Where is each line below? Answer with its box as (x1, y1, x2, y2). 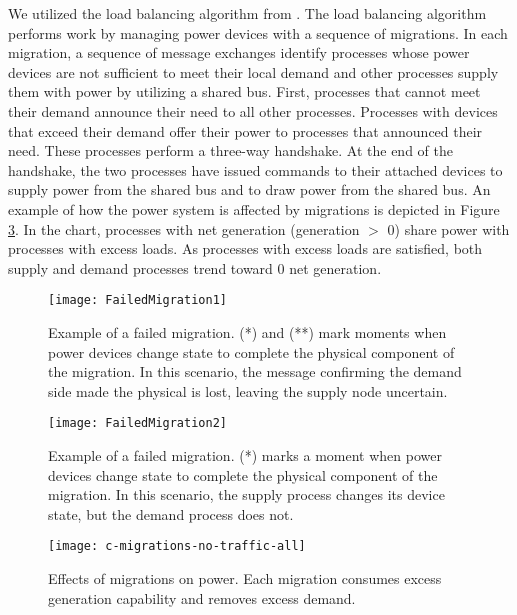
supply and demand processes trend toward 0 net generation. (8, 257, 382, 278)
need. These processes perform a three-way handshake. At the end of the (8, 140, 453, 161)
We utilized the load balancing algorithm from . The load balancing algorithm (8, 3, 487, 23)
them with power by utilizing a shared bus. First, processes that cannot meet (8, 81, 481, 102)
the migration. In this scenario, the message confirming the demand (48, 361, 462, 382)
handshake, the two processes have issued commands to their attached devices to (8, 159, 503, 180)
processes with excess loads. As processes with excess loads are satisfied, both (8, 238, 483, 259)
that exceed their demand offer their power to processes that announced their (8, 120, 483, 141)
